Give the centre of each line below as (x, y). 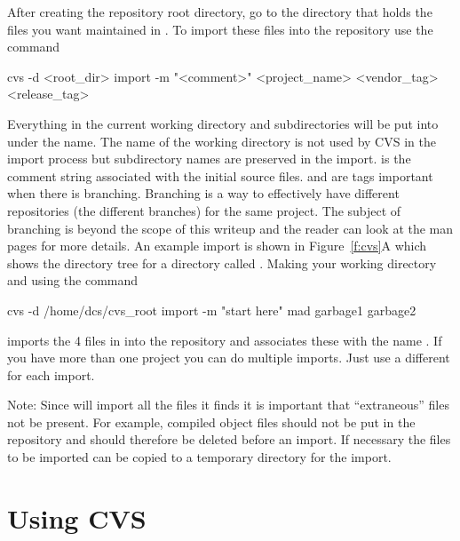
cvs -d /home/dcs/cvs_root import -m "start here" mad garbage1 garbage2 (212, 310)
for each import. (51, 374)
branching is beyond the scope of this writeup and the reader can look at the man (230, 228)
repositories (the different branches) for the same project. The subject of (204, 210)
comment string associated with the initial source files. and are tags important (220, 175)
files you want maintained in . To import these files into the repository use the (220, 29)
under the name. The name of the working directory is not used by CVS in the (222, 141)
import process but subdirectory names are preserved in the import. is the (209, 159)
